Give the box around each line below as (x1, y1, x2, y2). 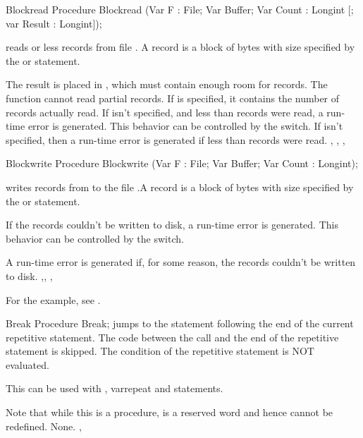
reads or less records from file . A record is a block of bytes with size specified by (6, 39, 355, 54)
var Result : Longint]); (6, 16, 102, 30)
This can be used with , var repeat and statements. (6, 381, 223, 396)
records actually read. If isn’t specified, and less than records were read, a (6, 104, 324, 119)
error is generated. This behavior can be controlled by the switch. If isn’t (27, 118, 343, 133)
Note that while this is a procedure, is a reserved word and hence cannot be (6, 405, 333, 420)
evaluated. (6, 357, 49, 372)
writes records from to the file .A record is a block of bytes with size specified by (6, 179, 354, 194)
